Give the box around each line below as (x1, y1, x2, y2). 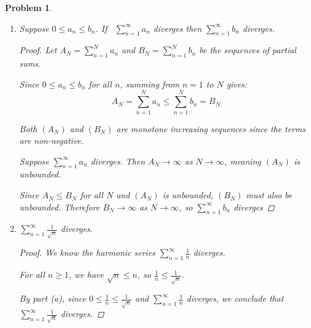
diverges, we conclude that (186, 292, 284, 305)
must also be (246, 188, 292, 201)
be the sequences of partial (199, 43, 296, 56)
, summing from (120, 77, 180, 90)
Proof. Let (19, 43, 57, 56)
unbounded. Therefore (19, 200, 100, 213)
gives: (226, 77, 247, 90)
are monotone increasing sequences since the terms (116, 122, 306, 135)
